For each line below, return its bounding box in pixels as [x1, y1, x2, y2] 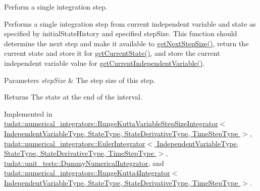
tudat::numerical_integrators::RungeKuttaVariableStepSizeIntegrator [4, 118, 218, 129]
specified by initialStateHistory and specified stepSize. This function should [4, 28, 237, 39]
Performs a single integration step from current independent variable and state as [4, 18, 256, 29]
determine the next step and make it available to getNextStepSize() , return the [4, 38, 249, 48]
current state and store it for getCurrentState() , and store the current [4, 48, 220, 58]
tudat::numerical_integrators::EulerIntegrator [4, 138, 145, 148]
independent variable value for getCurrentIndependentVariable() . [4, 57, 205, 68]
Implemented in [4, 108, 53, 119]
